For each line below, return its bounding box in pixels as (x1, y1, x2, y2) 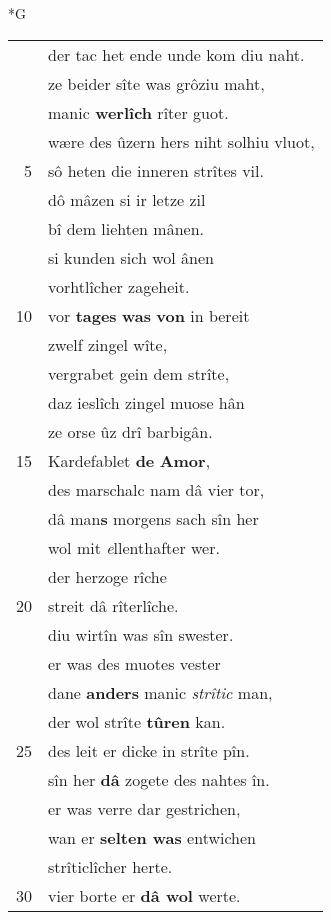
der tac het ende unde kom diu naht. (48, 42, 305, 66)
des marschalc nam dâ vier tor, (48, 477, 265, 501)
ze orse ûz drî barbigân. (48, 419, 213, 443)
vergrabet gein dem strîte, (48, 361, 230, 385)
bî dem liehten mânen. (48, 216, 205, 240)
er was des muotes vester (48, 651, 221, 675)
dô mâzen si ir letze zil (48, 187, 206, 211)
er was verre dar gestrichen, (48, 796, 241, 820)
